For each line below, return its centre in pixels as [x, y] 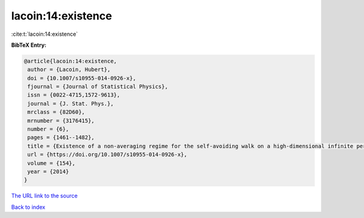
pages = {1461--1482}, [61, 138]
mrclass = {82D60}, [56, 112]
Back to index [28, 207]
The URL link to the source [45, 196]
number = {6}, [48, 129]
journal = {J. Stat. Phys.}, [71, 104]
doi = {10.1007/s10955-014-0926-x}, [82, 78]
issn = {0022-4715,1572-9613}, [74, 95]
